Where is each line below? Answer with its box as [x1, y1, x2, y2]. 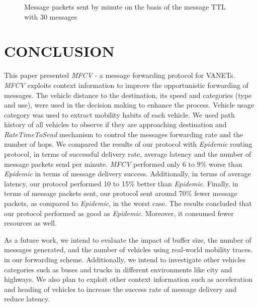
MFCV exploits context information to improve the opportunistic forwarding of [4, 79, 248, 90]
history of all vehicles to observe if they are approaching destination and [4, 119, 227, 130]
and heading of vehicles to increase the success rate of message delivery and [4, 283, 237, 294]
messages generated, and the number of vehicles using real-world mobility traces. [4, 244, 253, 255]
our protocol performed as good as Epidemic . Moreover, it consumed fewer [4, 208, 234, 218]
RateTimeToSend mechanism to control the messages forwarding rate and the [4, 129, 243, 139]
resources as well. [4, 218, 57, 228]
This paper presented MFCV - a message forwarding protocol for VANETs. [4, 70, 235, 80]
